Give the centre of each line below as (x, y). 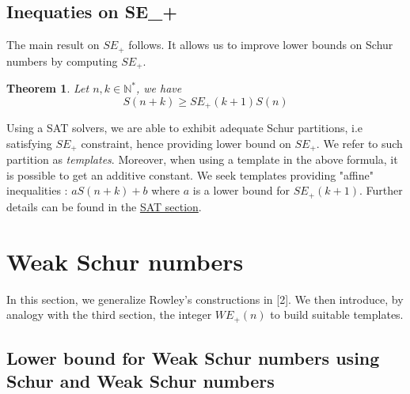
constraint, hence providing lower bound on (186, 143)
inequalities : (37, 190)
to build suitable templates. (337, 314)
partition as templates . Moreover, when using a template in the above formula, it (202, 159)
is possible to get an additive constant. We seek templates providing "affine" (190, 174)
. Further (381, 190)
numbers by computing (62, 61)
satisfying (29, 143)
